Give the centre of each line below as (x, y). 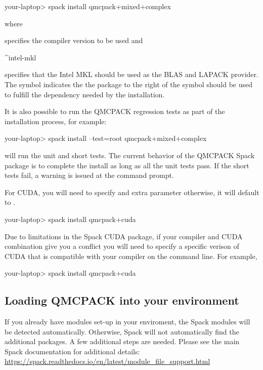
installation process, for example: (56, 121)
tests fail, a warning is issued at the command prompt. (89, 175)
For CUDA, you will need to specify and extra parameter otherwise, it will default (132, 192)
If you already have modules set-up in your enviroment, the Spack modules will (127, 322)
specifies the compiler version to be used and (74, 40)
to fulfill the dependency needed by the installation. (85, 94)
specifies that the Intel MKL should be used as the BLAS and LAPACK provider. (131, 74)
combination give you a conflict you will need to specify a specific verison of (122, 246)
